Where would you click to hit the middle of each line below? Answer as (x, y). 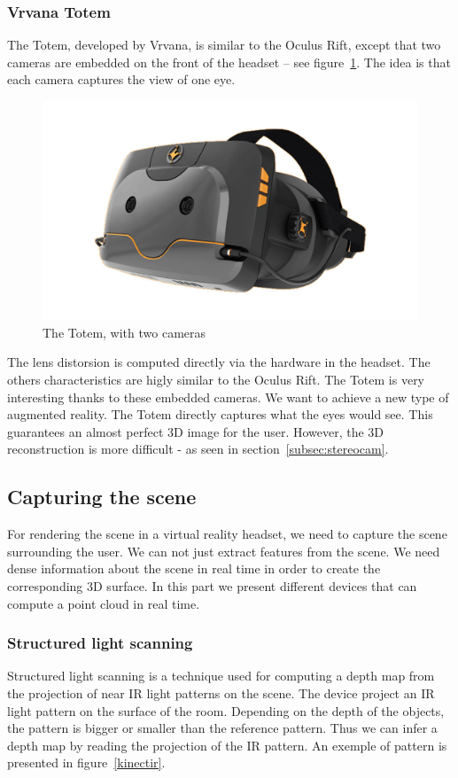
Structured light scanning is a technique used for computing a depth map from (221, 676)
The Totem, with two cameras (124, 332)
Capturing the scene (102, 497)
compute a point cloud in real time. (104, 603)
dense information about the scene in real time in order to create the (194, 568)
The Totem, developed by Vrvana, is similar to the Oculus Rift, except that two (224, 45)
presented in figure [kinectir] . (86, 762)
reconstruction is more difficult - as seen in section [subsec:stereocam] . (198, 449)
